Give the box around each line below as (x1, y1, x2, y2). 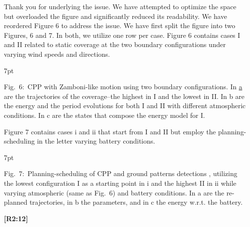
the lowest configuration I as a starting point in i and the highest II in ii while (4, 178, 236, 188)
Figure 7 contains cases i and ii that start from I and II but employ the (4, 126, 216, 136)
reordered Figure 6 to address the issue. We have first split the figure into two (4, 20, 235, 31)
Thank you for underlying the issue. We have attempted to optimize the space (4, 1, 236, 11)
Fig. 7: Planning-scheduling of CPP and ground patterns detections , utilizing (4, 168, 237, 178)
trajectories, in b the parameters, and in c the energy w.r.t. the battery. (29, 197, 243, 207)
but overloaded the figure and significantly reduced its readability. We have (4, 11, 227, 21)
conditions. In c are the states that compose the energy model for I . (4, 110, 205, 120)
